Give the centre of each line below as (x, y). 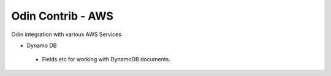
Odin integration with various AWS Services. (67, 34)
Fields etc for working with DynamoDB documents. (106, 59)
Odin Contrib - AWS (62, 16)
